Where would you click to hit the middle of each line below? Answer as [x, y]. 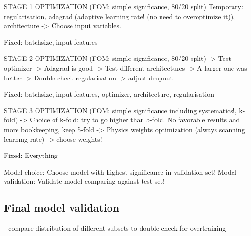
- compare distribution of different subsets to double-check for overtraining [115, 228]
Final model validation [62, 207]
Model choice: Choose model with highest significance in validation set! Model [120, 171]
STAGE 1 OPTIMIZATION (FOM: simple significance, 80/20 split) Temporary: [124, 6]
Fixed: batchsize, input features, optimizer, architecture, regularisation [109, 94]
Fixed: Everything [31, 155]
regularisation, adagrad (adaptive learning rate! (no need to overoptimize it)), [120, 16]
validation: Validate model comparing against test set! [84, 181]
